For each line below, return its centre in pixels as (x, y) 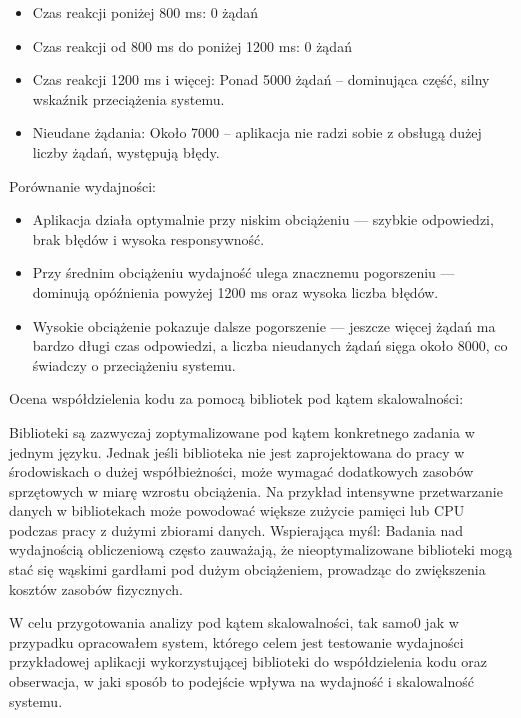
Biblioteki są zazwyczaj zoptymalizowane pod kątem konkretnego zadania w (242, 431)
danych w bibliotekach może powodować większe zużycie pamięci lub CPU (237, 510)
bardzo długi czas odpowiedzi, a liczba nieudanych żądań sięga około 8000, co (270, 345)
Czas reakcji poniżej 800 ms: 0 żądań (145, 12)
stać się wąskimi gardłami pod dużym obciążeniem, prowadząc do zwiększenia (247, 569)
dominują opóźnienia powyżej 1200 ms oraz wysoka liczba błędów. (235, 291)
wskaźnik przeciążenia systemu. (128, 98)
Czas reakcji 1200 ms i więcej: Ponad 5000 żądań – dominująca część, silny (261, 79)
